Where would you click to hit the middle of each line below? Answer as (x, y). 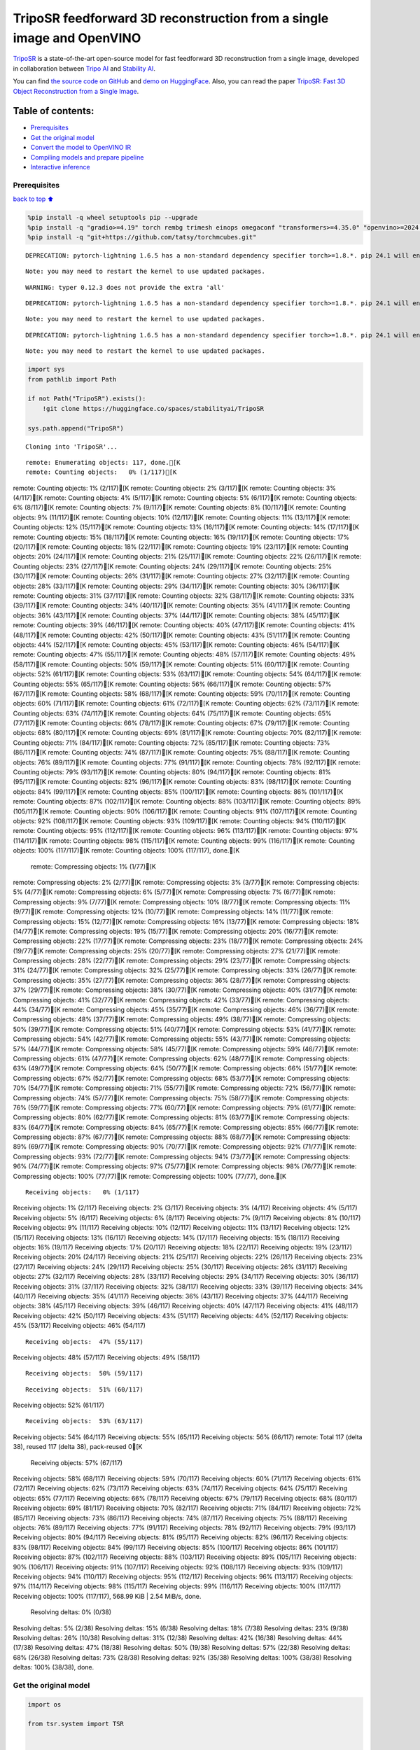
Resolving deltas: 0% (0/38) (71, 1612)
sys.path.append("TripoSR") (76, 428)
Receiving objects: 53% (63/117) (84, 1421)
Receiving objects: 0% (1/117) (83, 1192)
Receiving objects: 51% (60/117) (84, 1389)
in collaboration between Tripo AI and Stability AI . (84, 68)
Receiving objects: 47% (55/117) (84, 1342)
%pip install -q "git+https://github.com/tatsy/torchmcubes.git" (142, 237)
